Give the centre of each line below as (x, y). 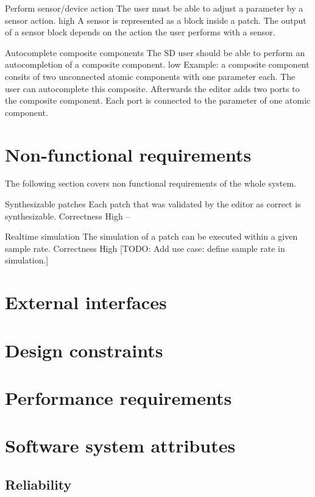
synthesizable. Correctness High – (68, 216)
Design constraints (84, 350)
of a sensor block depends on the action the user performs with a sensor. (140, 32)
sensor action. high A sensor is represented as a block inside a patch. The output (156, 20)
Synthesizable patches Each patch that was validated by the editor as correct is (153, 204)
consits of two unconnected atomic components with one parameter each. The (150, 76)
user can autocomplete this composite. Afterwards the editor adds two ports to (152, 88)
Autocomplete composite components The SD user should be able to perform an (155, 52)
